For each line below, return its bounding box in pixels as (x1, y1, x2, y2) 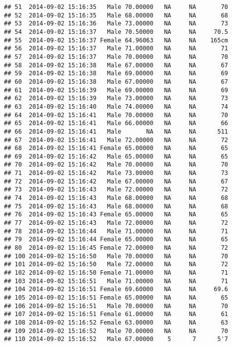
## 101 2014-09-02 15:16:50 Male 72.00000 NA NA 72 (4, 261, 229, 268)
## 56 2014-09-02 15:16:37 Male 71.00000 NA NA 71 (4, 45, 229, 52)
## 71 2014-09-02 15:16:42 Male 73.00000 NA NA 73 (4, 170, 229, 177)
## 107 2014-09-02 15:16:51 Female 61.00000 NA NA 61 (4, 311, 229, 318)
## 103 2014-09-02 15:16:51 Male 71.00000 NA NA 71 (4, 277, 229, 285)
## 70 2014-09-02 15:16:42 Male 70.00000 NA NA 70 (4, 161, 229, 169)
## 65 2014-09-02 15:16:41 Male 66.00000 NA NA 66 (4, 120, 229, 127)
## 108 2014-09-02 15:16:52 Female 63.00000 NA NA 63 (4, 319, 229, 326)
